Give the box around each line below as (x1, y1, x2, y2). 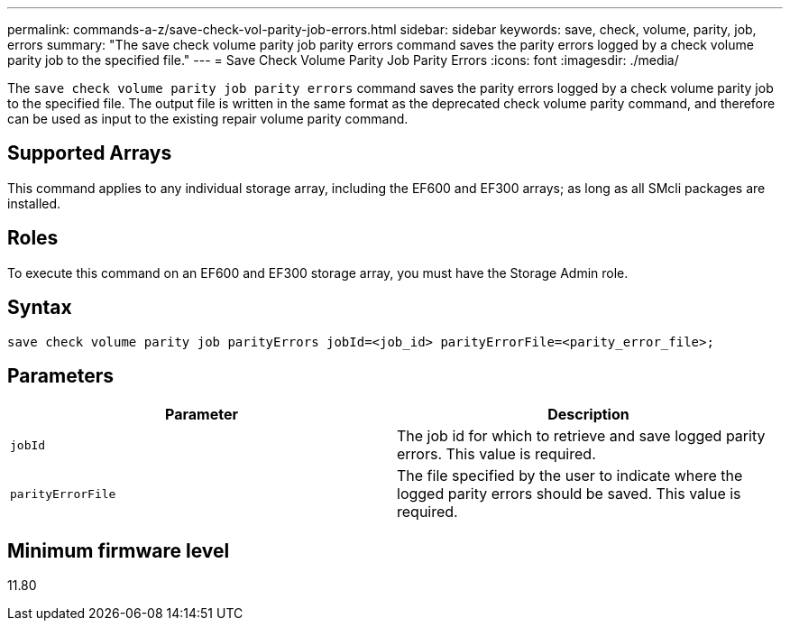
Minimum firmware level (7, 539, 230, 562)
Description (547, 405, 629, 424)
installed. (7, 195, 61, 211)
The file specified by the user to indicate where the (397, 466, 743, 485)
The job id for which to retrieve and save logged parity (397, 427, 766, 446)
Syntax (7, 296, 72, 319)
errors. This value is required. (397, 445, 596, 464)
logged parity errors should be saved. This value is (397, 485, 741, 503)
